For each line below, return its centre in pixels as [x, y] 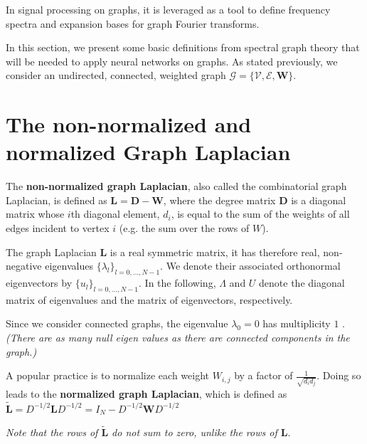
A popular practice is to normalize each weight [108, 375]
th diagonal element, [115, 214]
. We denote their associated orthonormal [250, 266]
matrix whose [35, 214]
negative [24, 266]
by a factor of [264, 375]
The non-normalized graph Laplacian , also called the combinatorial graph [176, 186]
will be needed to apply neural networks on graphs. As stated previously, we [172, 61]
